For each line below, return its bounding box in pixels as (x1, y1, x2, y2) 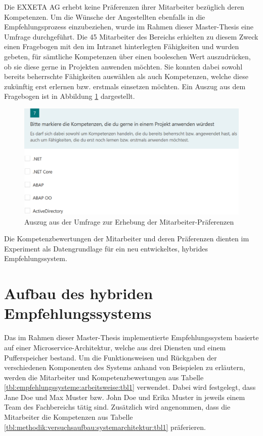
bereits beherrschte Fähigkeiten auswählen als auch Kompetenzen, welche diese (4, 71, 248, 82)
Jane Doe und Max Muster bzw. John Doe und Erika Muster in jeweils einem (4, 391, 245, 402)
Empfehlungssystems (4, 303, 152, 323)
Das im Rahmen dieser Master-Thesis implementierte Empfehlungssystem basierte (4, 332, 259, 343)
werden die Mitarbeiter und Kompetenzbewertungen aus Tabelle (4, 372, 204, 382)
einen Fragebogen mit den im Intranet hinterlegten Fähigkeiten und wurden (4, 41, 239, 52)
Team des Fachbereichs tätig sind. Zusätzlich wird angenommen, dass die (4, 402, 231, 412)
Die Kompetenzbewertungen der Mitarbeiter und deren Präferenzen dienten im (4, 233, 249, 244)
